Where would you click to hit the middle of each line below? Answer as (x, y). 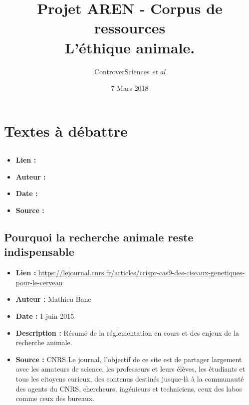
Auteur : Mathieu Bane (53, 299)
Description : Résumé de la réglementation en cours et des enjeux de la (127, 332)
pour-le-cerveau (39, 282)
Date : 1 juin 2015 (45, 316)
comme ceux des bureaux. (55, 398)
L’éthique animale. (130, 47)
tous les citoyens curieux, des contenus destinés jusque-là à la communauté (130, 378)
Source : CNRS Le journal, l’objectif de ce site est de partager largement (129, 359)
